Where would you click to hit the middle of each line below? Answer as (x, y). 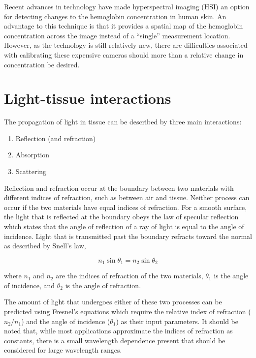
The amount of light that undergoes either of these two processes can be (113, 302)
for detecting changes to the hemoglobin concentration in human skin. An (115, 16)
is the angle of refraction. (103, 285)
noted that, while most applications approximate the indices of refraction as (118, 331)
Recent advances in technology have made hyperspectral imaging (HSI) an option (127, 6)
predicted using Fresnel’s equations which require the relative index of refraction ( (128, 312)
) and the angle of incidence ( (66, 321)
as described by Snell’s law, (45, 246)
